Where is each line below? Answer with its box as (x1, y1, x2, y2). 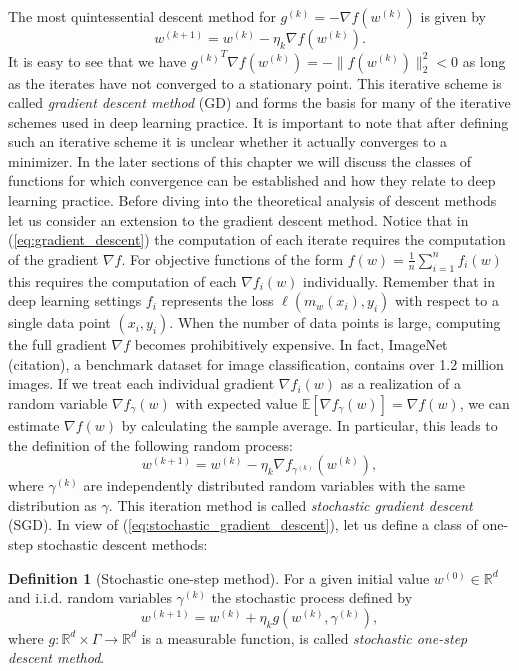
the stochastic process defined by (211, 587, 413, 608)
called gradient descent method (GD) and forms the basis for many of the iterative (8, 92, 511, 113)
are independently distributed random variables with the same (83, 475, 465, 496)
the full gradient (8, 334, 107, 355)
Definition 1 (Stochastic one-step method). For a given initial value (8, 567, 430, 588)
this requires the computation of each (8, 270, 237, 291)
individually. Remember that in (303, 270, 496, 291)
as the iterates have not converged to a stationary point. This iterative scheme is (8, 72, 502, 93)
